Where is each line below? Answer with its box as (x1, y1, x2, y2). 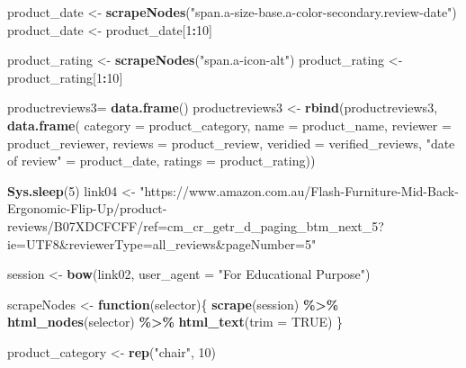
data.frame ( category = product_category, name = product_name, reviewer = (7, 115, 452, 134)
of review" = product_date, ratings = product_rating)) (7, 151, 316, 170)
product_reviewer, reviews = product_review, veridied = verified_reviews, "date (7, 133, 455, 152)
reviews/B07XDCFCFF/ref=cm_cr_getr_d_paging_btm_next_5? (7, 216, 384, 235)
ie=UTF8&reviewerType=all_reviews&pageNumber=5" (7, 234, 317, 253)
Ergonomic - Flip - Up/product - (7, 199, 167, 218)
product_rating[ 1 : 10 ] (7, 67, 123, 86)
